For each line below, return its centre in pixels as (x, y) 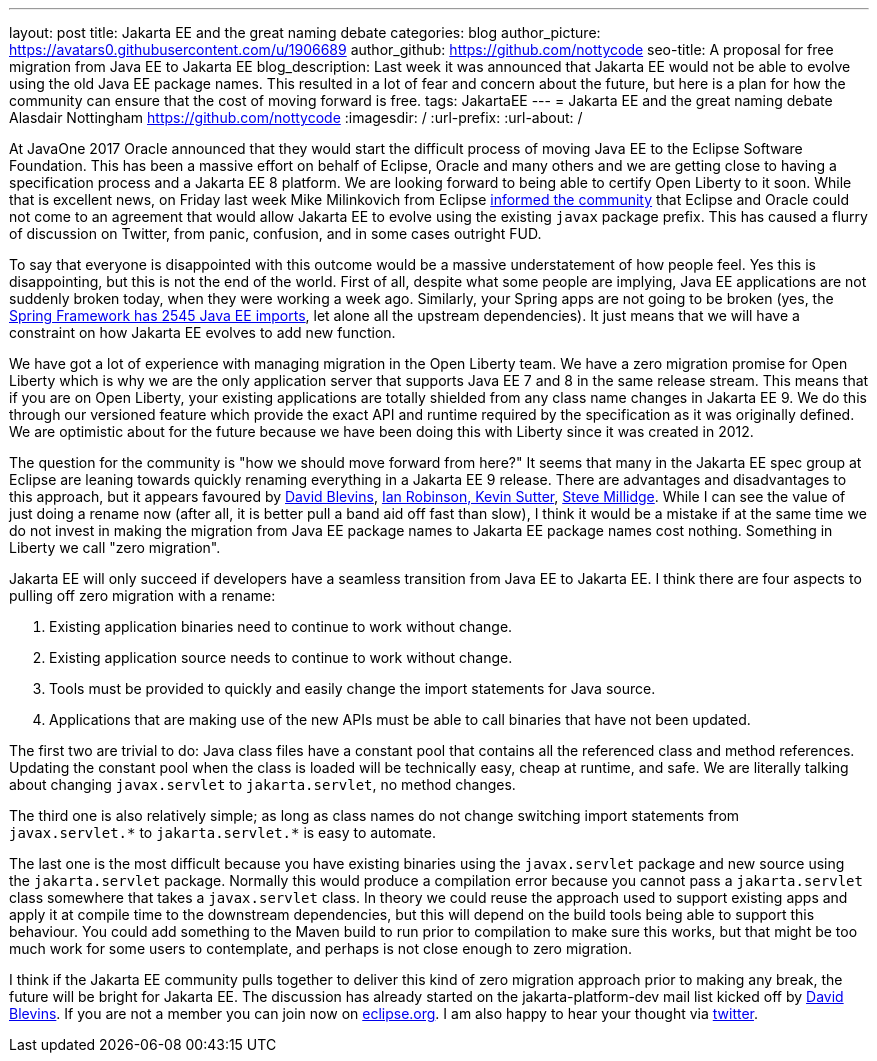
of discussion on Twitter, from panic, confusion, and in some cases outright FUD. (275, 233)
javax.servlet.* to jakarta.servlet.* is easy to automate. (222, 832)
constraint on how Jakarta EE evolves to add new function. (202, 332)
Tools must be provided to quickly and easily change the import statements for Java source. (352, 688)
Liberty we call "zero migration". (115, 547)
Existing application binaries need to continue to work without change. (281, 626)
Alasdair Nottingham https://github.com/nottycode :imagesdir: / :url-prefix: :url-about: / (296, 117)
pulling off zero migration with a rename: (142, 595)
